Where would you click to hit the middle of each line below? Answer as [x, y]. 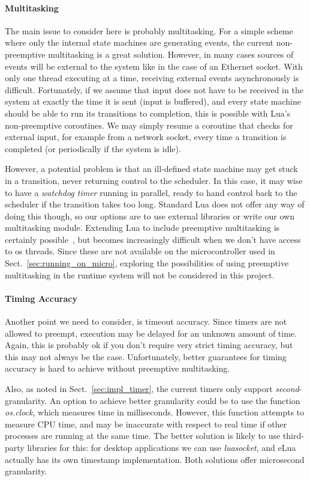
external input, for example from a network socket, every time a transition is [146, 137]
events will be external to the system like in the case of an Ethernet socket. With [154, 66]
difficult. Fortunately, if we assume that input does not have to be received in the [154, 89]
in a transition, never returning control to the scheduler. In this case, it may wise [154, 180]
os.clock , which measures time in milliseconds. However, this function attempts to [155, 412]
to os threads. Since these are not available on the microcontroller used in [140, 251]
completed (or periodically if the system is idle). [93, 148]
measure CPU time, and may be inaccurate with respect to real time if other [146, 424]
